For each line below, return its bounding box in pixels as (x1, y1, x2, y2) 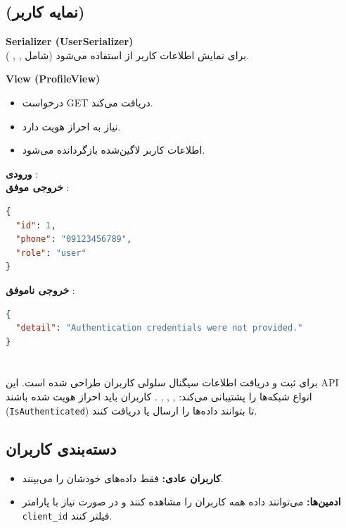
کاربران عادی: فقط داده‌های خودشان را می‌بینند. (22, 470, 224, 485)
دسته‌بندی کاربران (6, 437, 117, 459)
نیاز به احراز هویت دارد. (22, 118, 121, 133)
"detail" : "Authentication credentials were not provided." (15, 323, 303, 333)
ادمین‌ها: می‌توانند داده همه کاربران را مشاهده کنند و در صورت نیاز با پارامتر (22, 494, 341, 509)
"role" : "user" (15, 247, 86, 258)
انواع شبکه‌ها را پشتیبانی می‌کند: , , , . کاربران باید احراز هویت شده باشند (6, 389, 312, 404)
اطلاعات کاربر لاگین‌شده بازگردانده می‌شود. (22, 142, 205, 157)
